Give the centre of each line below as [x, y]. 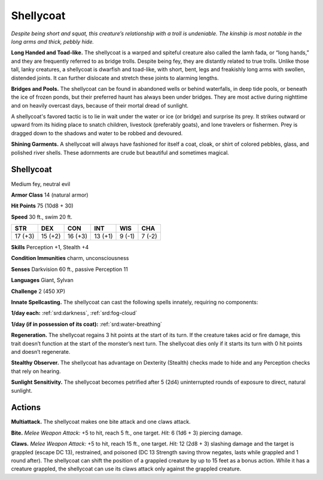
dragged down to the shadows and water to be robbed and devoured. [97, 133]
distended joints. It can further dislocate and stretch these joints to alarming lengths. [115, 78]
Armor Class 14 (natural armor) [50, 195]
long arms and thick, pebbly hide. [52, 41]
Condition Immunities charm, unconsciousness [70, 258]
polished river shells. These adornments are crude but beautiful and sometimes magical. [120, 152]
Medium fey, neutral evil [41, 184]
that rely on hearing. [36, 371]
